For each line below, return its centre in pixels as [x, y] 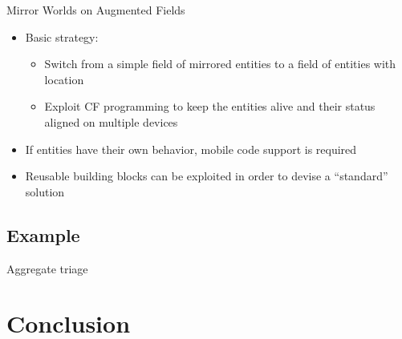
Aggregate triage [47, 268]
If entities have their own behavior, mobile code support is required [191, 149]
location [64, 79]
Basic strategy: [62, 36]
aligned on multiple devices [111, 121]
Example [43, 234]
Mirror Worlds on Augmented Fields [96, 10]
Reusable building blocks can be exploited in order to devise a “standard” [207, 176]
